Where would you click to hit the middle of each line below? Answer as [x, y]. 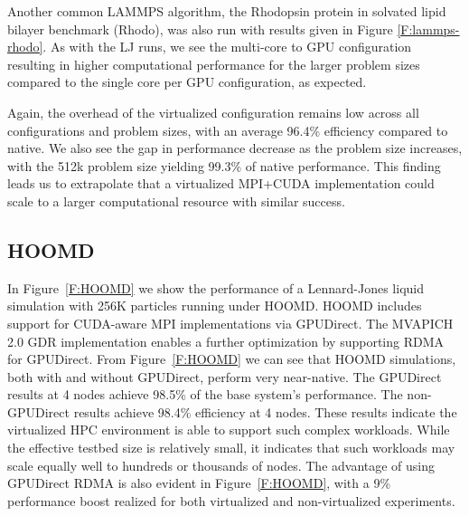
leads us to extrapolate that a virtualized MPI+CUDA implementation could [221, 183]
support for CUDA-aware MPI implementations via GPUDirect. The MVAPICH [230, 323]
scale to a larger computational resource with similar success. [176, 201]
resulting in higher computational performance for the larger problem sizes [214, 64]
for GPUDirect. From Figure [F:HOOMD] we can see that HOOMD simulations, [232, 359]
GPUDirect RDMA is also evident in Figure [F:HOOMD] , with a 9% [199, 483]
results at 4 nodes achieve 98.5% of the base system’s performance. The [205, 394]
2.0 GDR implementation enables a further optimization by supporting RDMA [226, 341]
